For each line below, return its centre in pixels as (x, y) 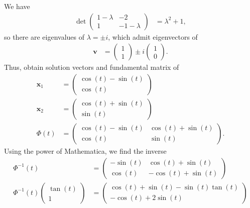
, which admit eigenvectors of (153, 36)
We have (17, 6)
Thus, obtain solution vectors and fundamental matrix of (92, 67)
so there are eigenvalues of (44, 36)
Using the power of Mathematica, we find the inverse (85, 150)
